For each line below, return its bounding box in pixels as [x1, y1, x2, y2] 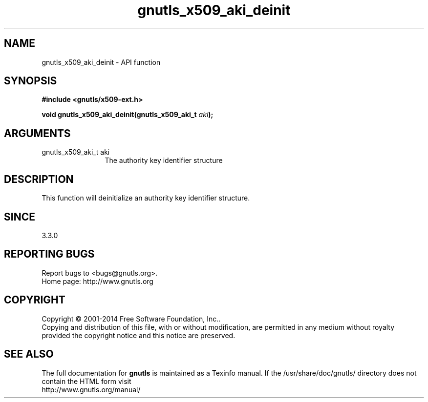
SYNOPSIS [4, 75, 57, 87]
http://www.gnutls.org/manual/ [42, 385, 141, 394]
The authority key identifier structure [105, 156, 223, 165]
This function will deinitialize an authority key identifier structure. [42, 194, 250, 202]
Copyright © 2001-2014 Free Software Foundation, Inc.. [42, 314, 221, 323]
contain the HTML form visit [42, 377, 131, 385]
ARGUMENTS [4, 127, 71, 140]
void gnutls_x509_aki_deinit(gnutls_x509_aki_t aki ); [42, 110, 214, 119]
